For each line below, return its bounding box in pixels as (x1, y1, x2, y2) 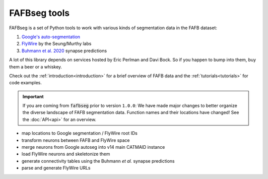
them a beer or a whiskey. (9, 63, 62, 69)
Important (22, 93, 44, 99)
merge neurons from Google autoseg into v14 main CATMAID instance (21, 144, 165, 150)
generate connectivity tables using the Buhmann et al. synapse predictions (21, 158, 175, 164)
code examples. (9, 80, 42, 86)
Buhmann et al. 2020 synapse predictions (21, 48, 107, 54)
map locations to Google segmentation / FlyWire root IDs (21, 130, 137, 136)
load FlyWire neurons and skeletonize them (21, 151, 110, 157)
